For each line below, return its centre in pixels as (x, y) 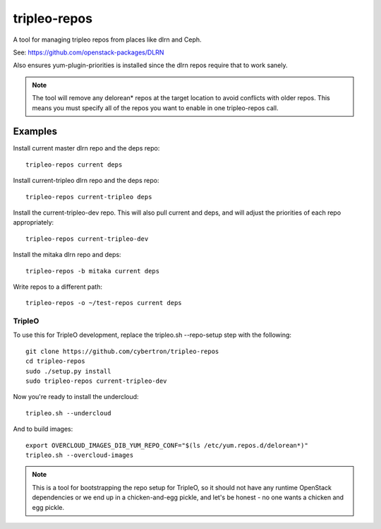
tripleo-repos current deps (74, 165)
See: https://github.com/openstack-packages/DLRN (89, 52)
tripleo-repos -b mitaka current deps (93, 271)
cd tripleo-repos (55, 361)
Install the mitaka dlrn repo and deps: (67, 255)
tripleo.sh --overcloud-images (80, 455)
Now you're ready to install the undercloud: (76, 397)
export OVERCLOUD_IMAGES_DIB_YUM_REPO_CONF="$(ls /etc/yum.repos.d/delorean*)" (167, 445)
